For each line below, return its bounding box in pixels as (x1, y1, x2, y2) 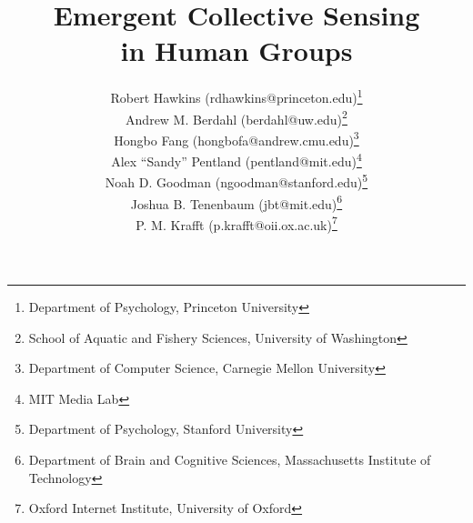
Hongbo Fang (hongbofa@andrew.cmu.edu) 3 (114, 127, 359, 149)
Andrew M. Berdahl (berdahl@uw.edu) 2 (126, 106, 347, 128)
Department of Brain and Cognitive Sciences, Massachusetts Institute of (28, 450, 431, 469)
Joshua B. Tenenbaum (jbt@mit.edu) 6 (130, 191, 343, 213)
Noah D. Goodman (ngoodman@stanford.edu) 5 (105, 170, 368, 191)
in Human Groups (120, 32, 353, 69)
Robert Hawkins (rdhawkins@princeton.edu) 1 (110, 85, 363, 106)
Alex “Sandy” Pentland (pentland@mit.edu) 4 (111, 149, 362, 170)
